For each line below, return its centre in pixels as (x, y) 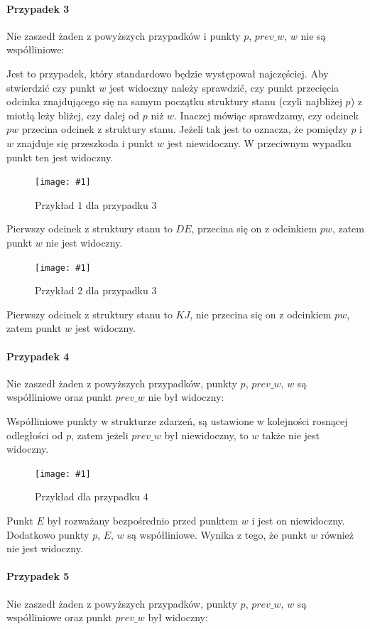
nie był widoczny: (186, 397)
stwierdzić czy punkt (51, 87)
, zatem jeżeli (100, 435)
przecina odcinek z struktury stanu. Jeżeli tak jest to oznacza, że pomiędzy (185, 129)
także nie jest (291, 435)
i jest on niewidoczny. (298, 521)
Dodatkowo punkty (48, 534)
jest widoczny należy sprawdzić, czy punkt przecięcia (224, 87)
